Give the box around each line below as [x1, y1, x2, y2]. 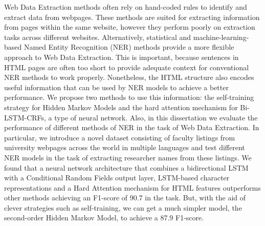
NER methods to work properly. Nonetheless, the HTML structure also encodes [4, 72, 254, 83]
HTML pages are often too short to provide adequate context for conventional [4, 61, 249, 72]
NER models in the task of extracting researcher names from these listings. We [4, 152, 252, 162]
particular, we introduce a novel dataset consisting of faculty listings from [4, 132, 235, 142]
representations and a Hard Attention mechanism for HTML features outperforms [4, 182, 261, 193]
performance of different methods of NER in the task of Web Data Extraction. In [4, 122, 259, 133]
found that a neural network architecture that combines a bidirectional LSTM [4, 162, 249, 173]
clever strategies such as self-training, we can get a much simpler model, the [4, 202, 242, 213]
